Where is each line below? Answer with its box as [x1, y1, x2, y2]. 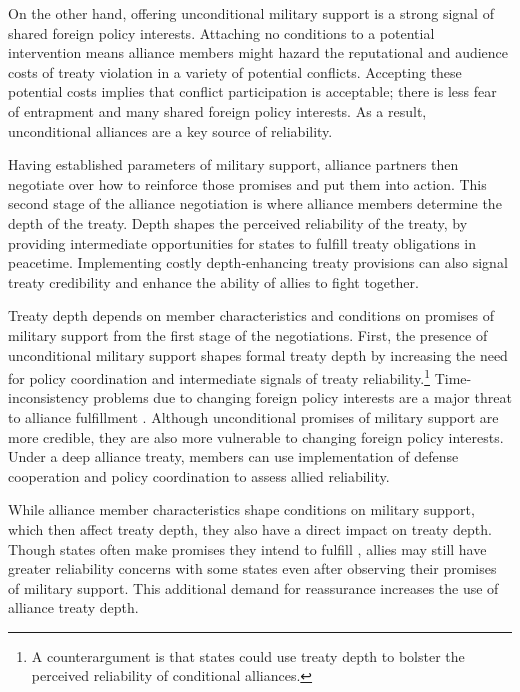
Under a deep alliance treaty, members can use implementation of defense [8, 446, 459, 467]
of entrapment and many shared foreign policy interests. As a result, [8, 100, 427, 121]
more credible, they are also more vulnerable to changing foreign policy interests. [8, 426, 504, 447]
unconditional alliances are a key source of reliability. [8, 120, 333, 141]
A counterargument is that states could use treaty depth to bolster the [31, 645, 465, 666]
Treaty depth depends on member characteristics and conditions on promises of [8, 305, 494, 326]
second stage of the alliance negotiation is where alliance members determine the [8, 193, 502, 214]
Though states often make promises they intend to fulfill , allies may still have [8, 538, 487, 559]
